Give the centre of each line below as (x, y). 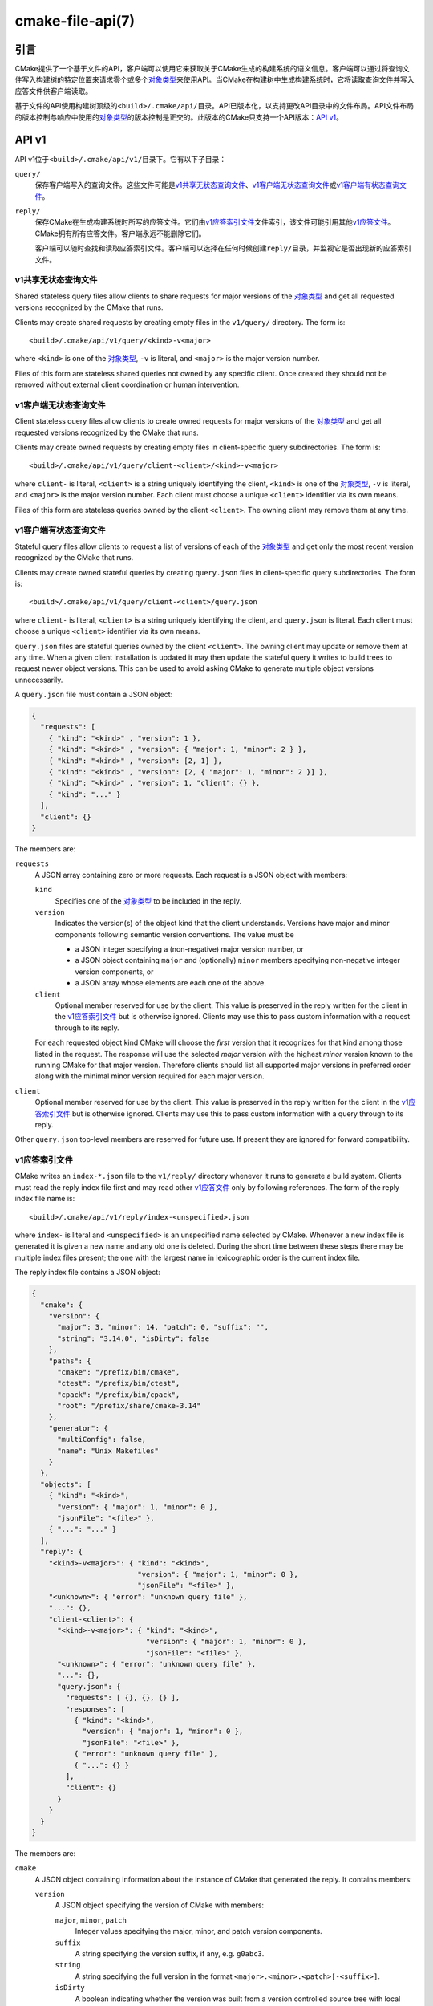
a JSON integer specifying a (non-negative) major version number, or (189, 949)
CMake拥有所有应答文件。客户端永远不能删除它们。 (120, 233)
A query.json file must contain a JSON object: (94, 695)
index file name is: (45, 1199)
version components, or (114, 972)
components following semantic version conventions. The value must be (174, 934)
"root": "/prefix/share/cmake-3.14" (129, 1406)
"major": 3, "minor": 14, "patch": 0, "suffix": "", (163, 1327)
